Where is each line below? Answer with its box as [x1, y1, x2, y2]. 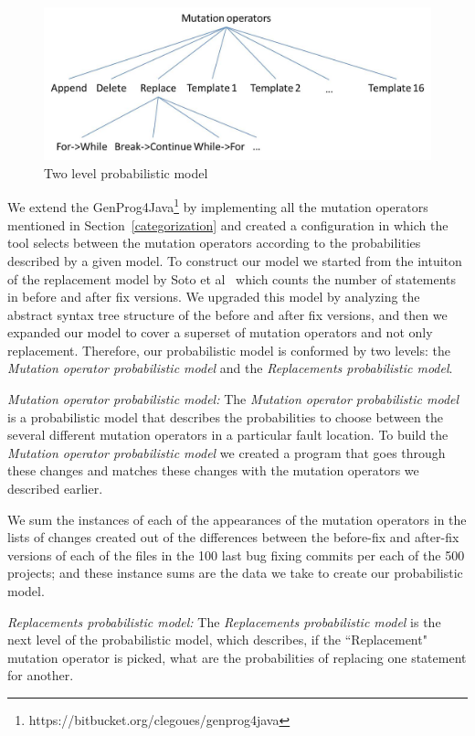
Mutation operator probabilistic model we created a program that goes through [7, 443, 446, 462]
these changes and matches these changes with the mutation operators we [7, 461, 419, 480]
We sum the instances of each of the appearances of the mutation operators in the [7, 509, 467, 528]
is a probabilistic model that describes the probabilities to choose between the [7, 407, 443, 426]
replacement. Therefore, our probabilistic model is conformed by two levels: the [7, 340, 450, 359]
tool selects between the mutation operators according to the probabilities [7, 233, 421, 252]
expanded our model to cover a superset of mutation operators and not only [7, 323, 433, 342]
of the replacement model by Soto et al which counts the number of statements [7, 269, 457, 288]
